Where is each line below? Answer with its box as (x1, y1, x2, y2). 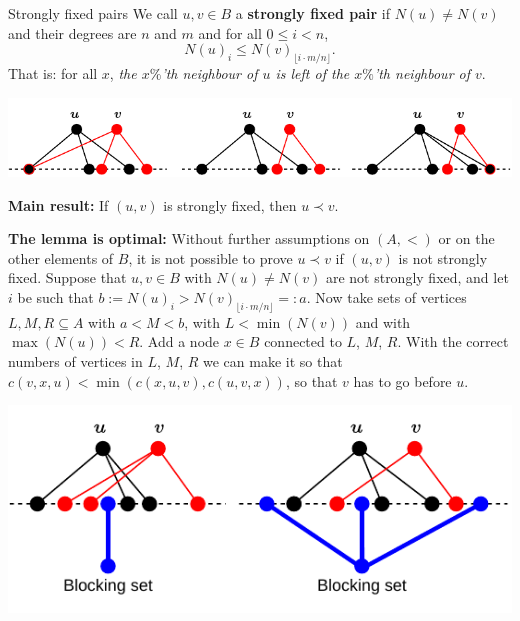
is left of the (275, 62, 350, 83)
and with (355, 311, 411, 332)
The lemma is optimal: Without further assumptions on (8, 228, 370, 249)
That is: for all (8, 62, 98, 83)
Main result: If (8, 194, 109, 215)
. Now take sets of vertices (306, 287, 467, 308)
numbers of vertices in (8, 351, 143, 372)
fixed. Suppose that (8, 267, 127, 288)
